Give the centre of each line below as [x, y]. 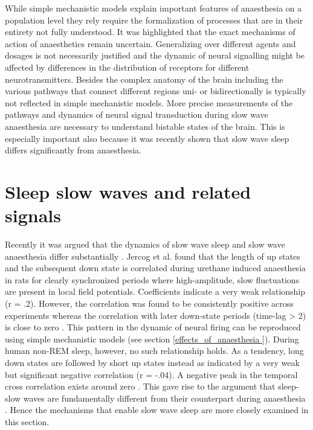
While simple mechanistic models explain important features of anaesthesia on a [153, 8]
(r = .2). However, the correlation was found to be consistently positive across [149, 303]
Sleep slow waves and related [128, 191]
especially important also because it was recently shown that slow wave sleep [147, 138]
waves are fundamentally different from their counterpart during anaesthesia [164, 398]
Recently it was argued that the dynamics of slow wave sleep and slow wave [145, 244]
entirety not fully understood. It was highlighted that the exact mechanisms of [150, 32]
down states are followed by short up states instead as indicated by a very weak [152, 362]
